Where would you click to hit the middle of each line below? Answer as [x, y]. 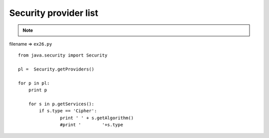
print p [38, 90]
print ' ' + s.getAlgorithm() [97, 118]
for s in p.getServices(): [61, 104]
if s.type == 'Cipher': [68, 111]
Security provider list [54, 13]
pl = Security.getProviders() [56, 69]
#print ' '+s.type [92, 125]
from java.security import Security [63, 55]
